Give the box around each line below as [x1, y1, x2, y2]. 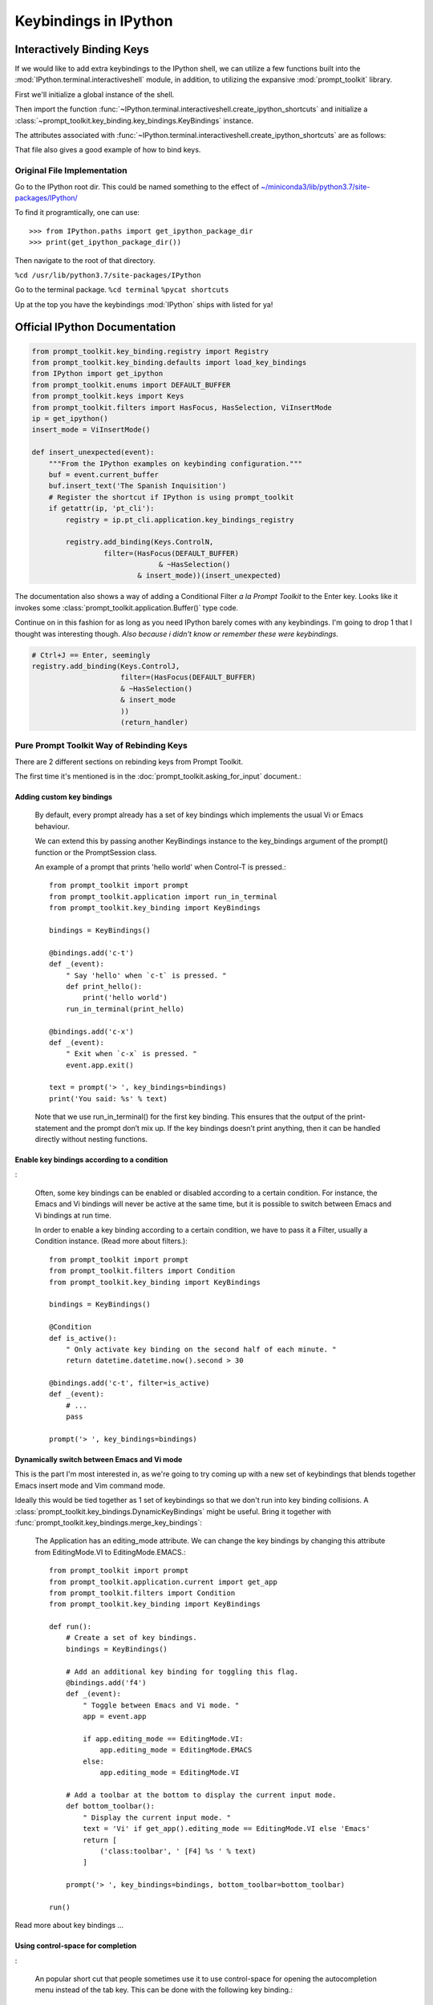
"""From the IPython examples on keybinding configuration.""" [48, 459, 303, 468]
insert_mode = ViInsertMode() [31, 425, 151, 435]
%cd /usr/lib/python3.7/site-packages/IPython [14, 270, 201, 280]
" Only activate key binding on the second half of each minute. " [65, 1344, 337, 1354]
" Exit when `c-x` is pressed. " [65, 1049, 198, 1059]
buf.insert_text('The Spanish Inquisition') [48, 481, 227, 491]
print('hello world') [83, 993, 168, 1003]
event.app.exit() [65, 1060, 134, 1070]
